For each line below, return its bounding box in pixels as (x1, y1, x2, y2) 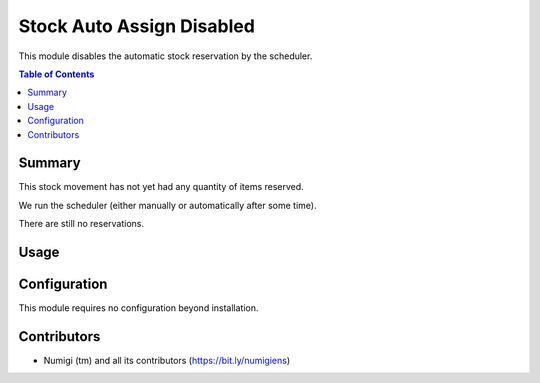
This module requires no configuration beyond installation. (18, 302, 259, 314)
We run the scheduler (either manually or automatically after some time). (18, 199, 317, 211)
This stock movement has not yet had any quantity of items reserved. (18, 181, 304, 193)
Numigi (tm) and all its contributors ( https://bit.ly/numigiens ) (43, 355, 291, 367)
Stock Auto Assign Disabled (18, 15, 255, 37)
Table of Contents (18, 68, 95, 80)
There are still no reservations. (18, 218, 145, 230)
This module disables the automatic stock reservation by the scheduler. (18, 50, 313, 62)
